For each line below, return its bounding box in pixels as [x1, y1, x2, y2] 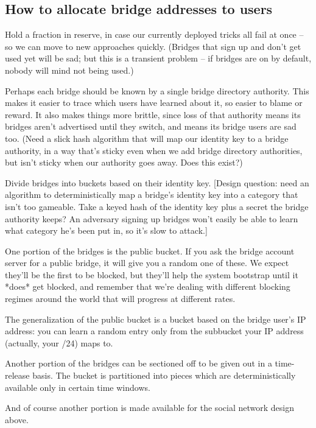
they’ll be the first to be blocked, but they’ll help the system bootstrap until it [5, 268, 298, 281]
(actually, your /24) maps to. [5, 336, 113, 349]
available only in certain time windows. [5, 381, 150, 393]
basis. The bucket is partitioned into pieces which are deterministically [32, 369, 296, 382]
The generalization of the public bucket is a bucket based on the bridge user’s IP [5, 312, 306, 325]
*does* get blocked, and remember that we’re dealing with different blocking [5, 280, 290, 293]
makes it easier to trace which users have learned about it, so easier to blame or [5, 96, 303, 109]
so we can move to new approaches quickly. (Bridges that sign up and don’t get [5, 40, 301, 52]
